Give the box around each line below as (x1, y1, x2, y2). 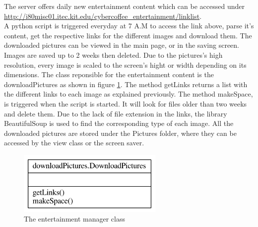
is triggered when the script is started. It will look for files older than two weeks (4, 98, 247, 109)
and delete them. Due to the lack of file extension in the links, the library (4, 108, 227, 118)
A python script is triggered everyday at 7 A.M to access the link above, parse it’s (4, 20, 254, 31)
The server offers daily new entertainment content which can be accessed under (4, 1, 245, 11)
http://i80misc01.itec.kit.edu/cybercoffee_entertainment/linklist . (4, 10, 202, 21)
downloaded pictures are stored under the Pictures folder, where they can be (4, 127, 237, 138)
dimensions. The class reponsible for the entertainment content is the (4, 69, 214, 80)
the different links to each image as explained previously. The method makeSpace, (4, 89, 253, 99)
